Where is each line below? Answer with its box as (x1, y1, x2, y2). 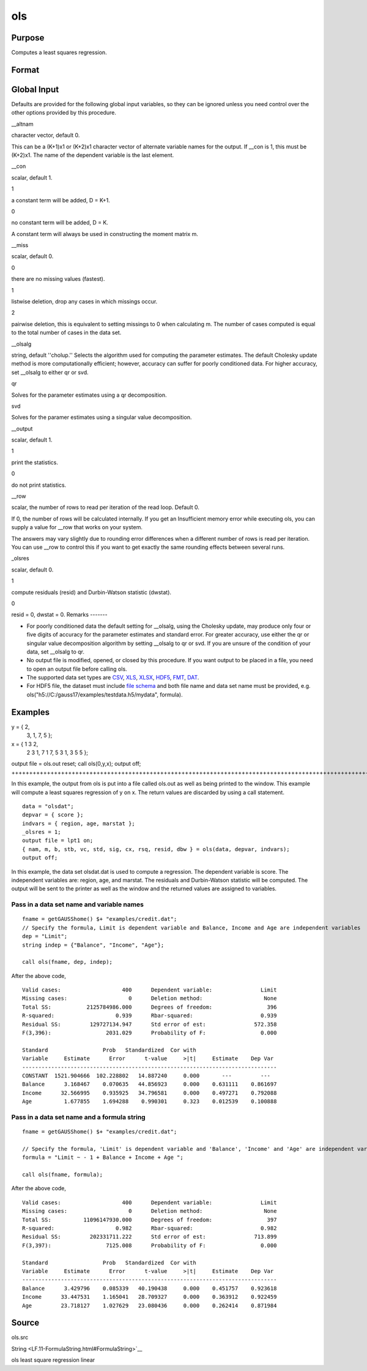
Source (11, 1318, 40, 1328)
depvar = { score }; (22, 811, 84, 819)
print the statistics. (11, 459, 58, 466)
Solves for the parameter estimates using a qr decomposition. (11, 391, 168, 399)
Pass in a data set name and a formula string (11, 1113, 146, 1121)
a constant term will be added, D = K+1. (11, 196, 110, 204)
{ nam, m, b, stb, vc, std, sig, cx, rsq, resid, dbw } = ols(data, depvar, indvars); (22, 846, 290, 852)
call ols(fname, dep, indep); (22, 958, 113, 966)
